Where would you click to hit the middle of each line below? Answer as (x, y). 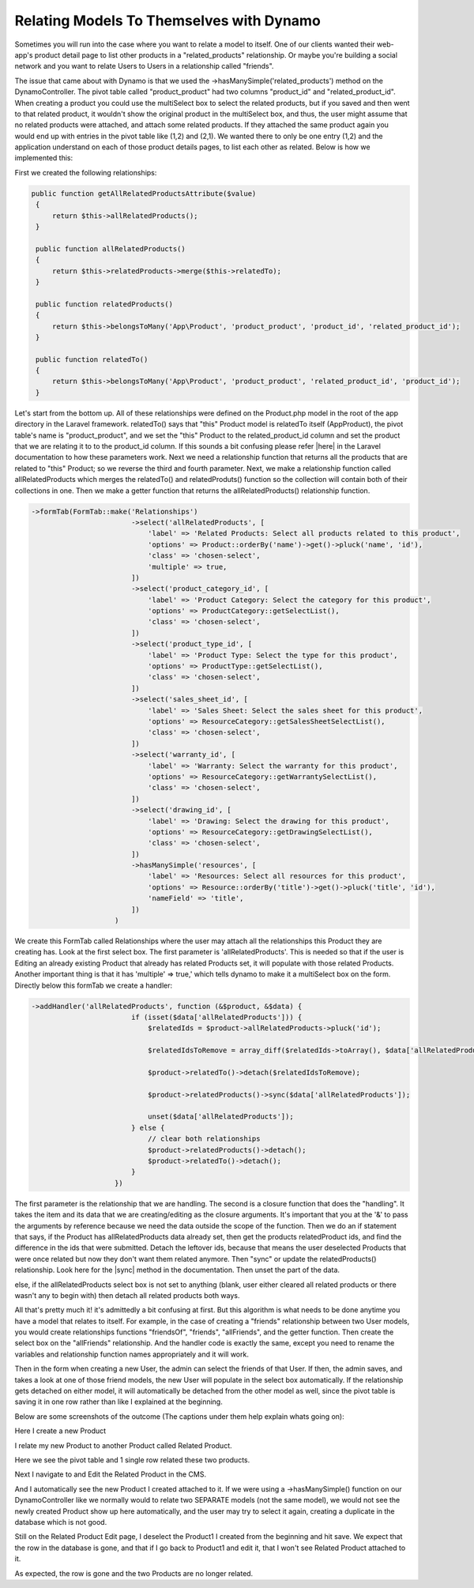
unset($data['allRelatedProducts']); (220, 1117)
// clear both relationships (204, 1139)
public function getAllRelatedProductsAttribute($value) (144, 193)
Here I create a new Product (60, 1431)
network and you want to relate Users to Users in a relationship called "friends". (144, 66)
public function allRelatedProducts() (111, 248)
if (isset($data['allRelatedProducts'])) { (216, 1017)
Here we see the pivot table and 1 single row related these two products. (132, 1460)
